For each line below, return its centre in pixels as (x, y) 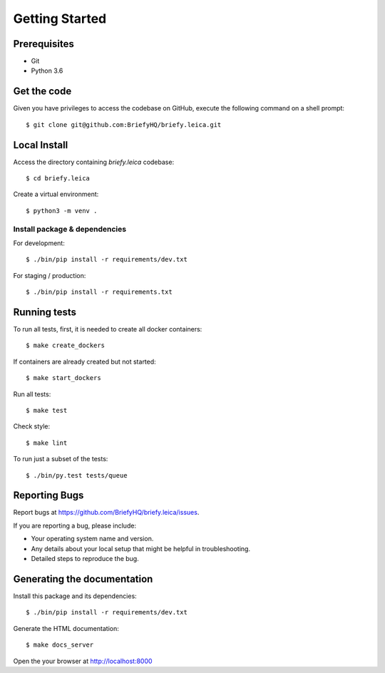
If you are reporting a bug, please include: (75, 525)
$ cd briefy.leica (58, 179)
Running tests (45, 312)
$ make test (47, 410)
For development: (39, 243)
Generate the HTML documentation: (66, 628)
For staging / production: (50, 275)
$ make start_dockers (63, 378)
